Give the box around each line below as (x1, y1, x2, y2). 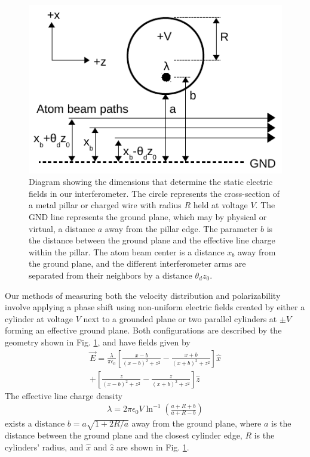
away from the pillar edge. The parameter (105, 222, 258, 234)
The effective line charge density (5, 389, 122, 402)
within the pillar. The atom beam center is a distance (29, 245, 225, 258)
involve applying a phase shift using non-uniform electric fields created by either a (5, 301, 305, 313)
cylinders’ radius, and (5, 440, 84, 453)
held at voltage (193, 199, 248, 211)
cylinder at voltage (5, 312, 73, 325)
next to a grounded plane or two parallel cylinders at (83, 312, 277, 325)
